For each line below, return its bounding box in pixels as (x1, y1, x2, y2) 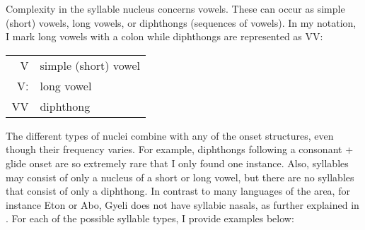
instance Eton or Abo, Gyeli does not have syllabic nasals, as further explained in (6, 197, 359, 212)
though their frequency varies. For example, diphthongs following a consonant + (6, 142, 354, 157)
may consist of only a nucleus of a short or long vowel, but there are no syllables (6, 169, 354, 184)
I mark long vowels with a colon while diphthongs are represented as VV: (6, 29, 323, 44)
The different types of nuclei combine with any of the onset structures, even (6, 128, 334, 143)
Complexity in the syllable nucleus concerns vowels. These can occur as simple (6, 1, 345, 16)
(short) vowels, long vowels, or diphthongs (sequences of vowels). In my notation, (6, 15, 357, 30)
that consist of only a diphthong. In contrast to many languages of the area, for (6, 183, 350, 198)
